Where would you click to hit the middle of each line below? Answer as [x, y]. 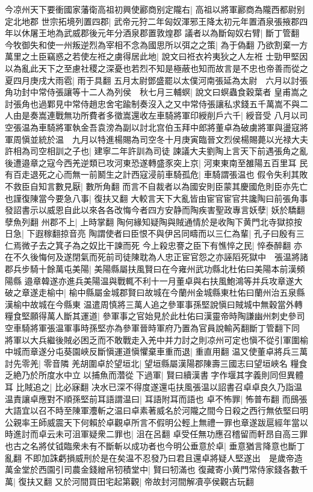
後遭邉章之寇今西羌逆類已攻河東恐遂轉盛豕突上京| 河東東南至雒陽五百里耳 [151, 162]
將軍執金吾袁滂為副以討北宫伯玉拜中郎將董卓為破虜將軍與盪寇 [177, 127]
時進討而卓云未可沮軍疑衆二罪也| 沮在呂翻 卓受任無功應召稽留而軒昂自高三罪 [156, 434]
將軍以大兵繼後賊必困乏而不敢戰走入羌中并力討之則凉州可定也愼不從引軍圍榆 [156, 339]
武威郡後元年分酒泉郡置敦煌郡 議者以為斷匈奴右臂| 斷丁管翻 [181, 33]
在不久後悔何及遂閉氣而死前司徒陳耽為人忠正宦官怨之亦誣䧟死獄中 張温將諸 [156, 257]
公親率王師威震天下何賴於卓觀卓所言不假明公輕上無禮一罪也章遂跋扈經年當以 [156, 422]
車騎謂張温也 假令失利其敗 [256, 174]
